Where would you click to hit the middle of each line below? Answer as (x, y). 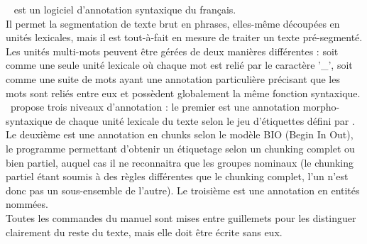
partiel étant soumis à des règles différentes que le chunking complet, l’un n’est (177, 176)
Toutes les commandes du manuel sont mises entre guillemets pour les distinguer (181, 217)
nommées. (27, 204)
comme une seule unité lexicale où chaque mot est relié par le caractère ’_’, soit (179, 65)
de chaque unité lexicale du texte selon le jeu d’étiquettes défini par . (205, 120)
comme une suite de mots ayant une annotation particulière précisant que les (173, 78)
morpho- (321, 107)
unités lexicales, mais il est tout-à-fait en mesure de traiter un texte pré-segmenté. (184, 37)
